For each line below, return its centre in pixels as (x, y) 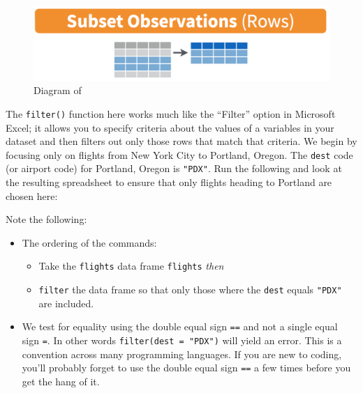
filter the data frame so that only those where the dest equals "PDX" (190, 290)
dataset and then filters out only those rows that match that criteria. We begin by (181, 141)
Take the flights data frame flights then (131, 266)
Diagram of (58, 90)
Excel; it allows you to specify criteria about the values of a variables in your (170, 127)
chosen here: (32, 195)
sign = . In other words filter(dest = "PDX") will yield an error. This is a (182, 340)
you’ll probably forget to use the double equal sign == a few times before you (186, 368)
